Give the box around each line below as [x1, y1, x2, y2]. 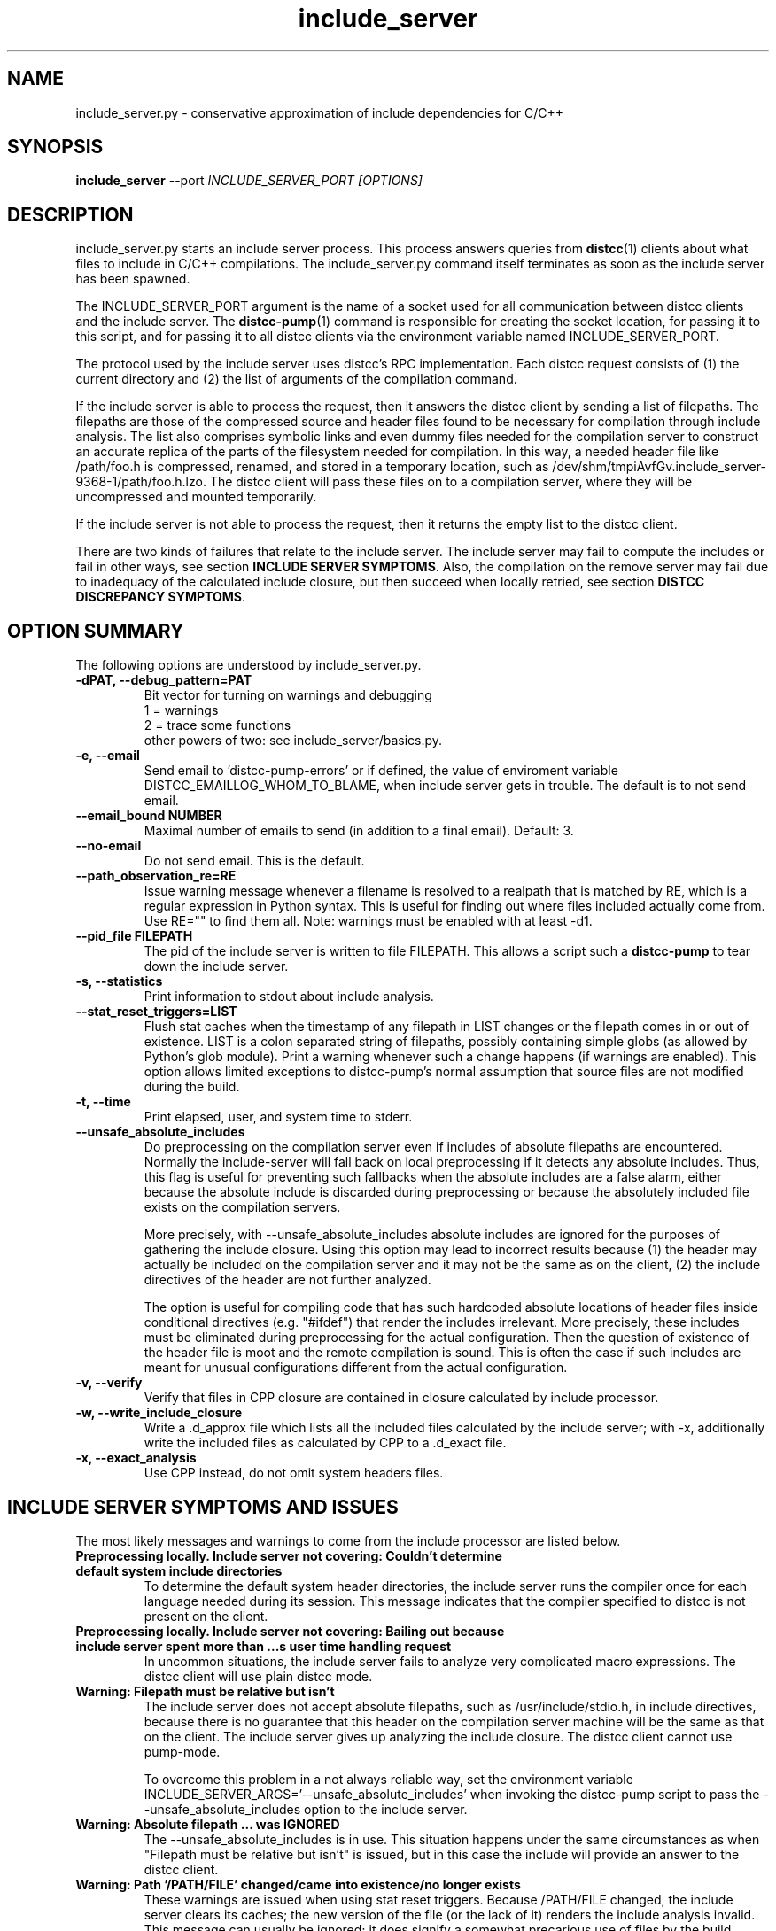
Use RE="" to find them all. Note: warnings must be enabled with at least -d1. [144, 913, 593, 929]
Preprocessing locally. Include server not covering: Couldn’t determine [75, 1547, 502, 1563]
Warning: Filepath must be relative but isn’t [75, 1683, 335, 1699]
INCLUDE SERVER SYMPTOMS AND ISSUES [7, 1495, 399, 1518]
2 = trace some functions [144, 717, 291, 733]
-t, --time [75, 1094, 131, 1110]
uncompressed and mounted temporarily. [75, 489, 317, 505]
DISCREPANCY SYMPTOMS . [75, 589, 246, 605]
